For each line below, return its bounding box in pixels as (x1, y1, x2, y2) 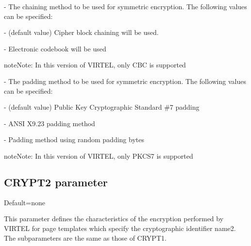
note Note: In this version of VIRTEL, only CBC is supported (4, 60, 186, 70)
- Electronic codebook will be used (4, 43, 106, 53)
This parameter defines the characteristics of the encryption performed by (4, 213, 224, 224)
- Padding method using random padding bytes (4, 134, 144, 145)
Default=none (4, 197, 45, 207)
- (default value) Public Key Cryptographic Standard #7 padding (4, 102, 200, 112)
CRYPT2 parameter (4, 174, 108, 189)
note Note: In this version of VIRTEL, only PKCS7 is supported (4, 150, 193, 161)
